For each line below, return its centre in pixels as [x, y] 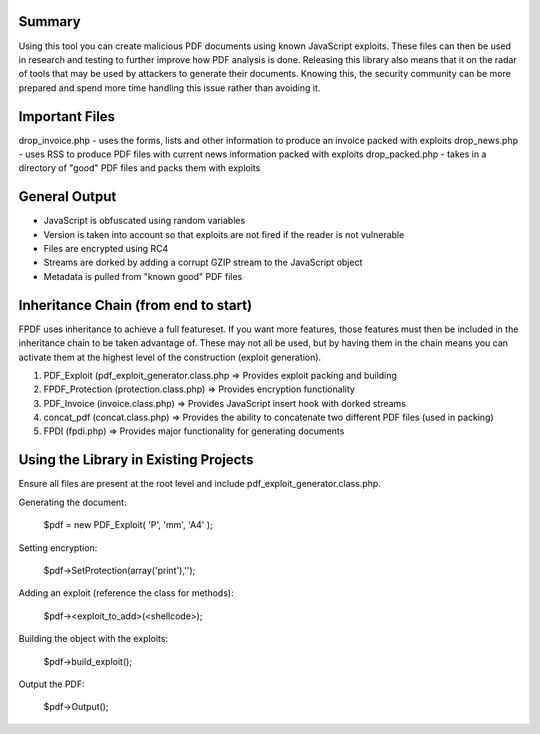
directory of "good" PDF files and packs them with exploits [139, 168]
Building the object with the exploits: [93, 639]
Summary [49, 21]
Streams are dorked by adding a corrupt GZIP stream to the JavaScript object [203, 262]
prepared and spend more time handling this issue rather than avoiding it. [169, 87]
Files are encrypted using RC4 [106, 249]
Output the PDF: [51, 684]
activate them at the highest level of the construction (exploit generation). [170, 357]
